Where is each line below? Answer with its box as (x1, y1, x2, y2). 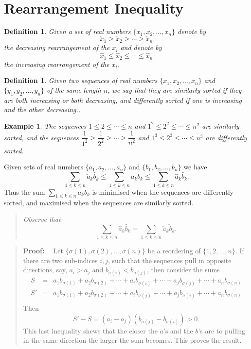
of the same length (47, 84, 101, 95)
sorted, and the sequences (4, 132, 79, 142)
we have (183, 162, 207, 172)
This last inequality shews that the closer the (23, 325, 158, 335)
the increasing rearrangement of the (4, 59, 109, 69)
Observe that (23, 214, 61, 224)
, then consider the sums (147, 265, 220, 275)
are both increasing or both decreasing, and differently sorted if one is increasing (4, 95, 242, 105)
